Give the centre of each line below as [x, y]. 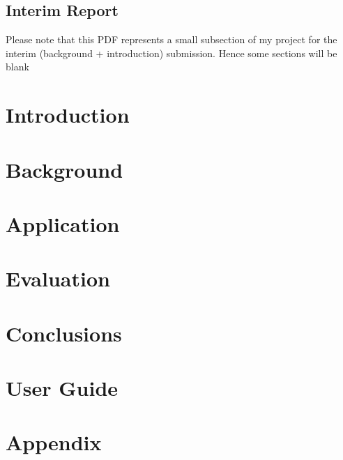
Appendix [54, 442]
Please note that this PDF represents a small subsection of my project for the [171, 39]
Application [63, 223]
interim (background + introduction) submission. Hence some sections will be [171, 53]
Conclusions [64, 333]
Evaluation [58, 278]
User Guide [62, 388]
